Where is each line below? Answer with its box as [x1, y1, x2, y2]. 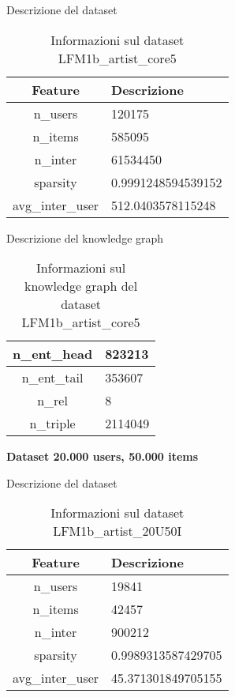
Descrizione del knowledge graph [6, 229, 164, 246]
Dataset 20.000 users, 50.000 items [6, 448, 199, 465]
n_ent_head [13, 345, 93, 364]
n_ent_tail [21, 368, 84, 387]
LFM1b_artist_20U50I [53, 522, 182, 541]
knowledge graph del [24, 277, 138, 296]
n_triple [29, 414, 76, 433]
